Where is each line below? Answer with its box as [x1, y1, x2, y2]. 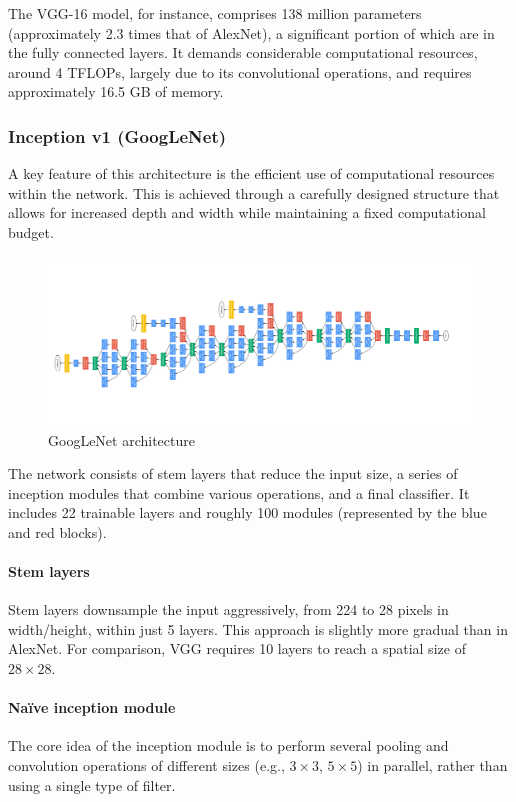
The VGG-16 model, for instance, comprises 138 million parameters [8, 3, 422, 23]
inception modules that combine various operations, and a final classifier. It [8, 482, 470, 503]
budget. [8, 221, 54, 242]
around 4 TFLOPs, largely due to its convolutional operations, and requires [8, 61, 472, 82]
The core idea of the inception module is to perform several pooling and [8, 735, 449, 756]
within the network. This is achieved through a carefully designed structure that [8, 182, 500, 203]
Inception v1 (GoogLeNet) [8, 123, 227, 148]
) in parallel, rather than [357, 755, 508, 776]
